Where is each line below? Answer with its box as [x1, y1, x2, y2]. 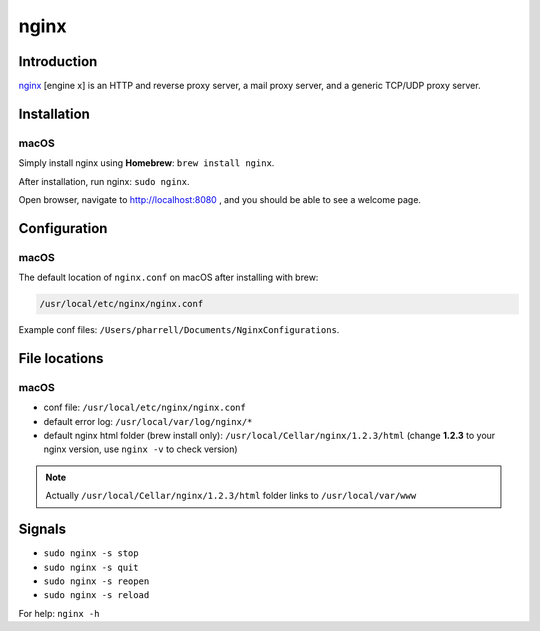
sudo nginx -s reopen [43, 575, 150, 587]
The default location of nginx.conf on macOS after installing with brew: [18, 271, 319, 284]
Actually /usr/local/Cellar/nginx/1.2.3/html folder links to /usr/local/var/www [45, 490, 417, 502]
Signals [18, 521, 67, 538]
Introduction [18, 53, 98, 70]
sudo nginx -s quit [43, 561, 139, 573]
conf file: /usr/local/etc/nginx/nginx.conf [43, 401, 247, 414]
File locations [18, 350, 104, 367]
